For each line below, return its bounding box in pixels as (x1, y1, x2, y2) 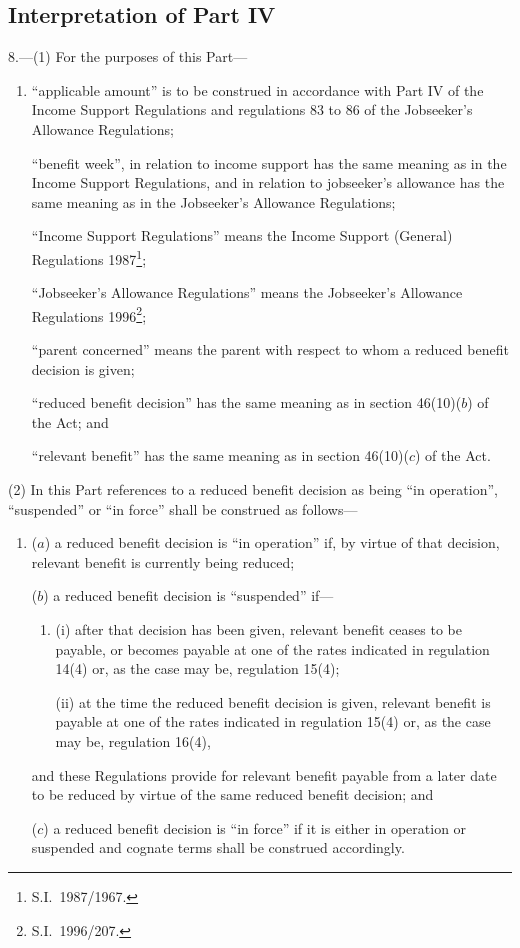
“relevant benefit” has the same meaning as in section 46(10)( (31, 445, 409, 466)
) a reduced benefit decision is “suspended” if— (43, 585, 334, 606)
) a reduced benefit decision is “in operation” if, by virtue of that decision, (44, 532, 500, 553)
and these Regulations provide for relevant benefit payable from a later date (31, 764, 497, 785)
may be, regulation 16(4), (55, 730, 211, 751)
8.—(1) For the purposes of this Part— (8, 46, 248, 67)
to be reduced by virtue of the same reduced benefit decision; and (31, 784, 434, 805)
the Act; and (31, 411, 109, 432)
